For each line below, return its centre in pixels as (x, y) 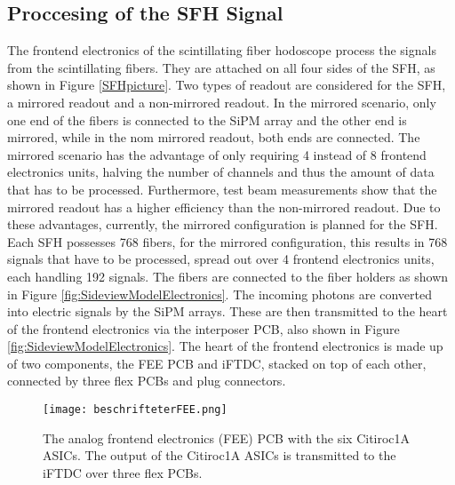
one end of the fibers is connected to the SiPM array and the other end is (207, 119)
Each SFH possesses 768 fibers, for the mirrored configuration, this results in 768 (227, 241)
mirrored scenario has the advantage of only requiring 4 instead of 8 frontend (217, 154)
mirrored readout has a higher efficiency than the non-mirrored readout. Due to (224, 207)
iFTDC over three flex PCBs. (123, 472)
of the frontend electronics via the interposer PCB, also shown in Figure (204, 328)
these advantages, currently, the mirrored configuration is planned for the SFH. (223, 224)
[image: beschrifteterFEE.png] (135, 410)
